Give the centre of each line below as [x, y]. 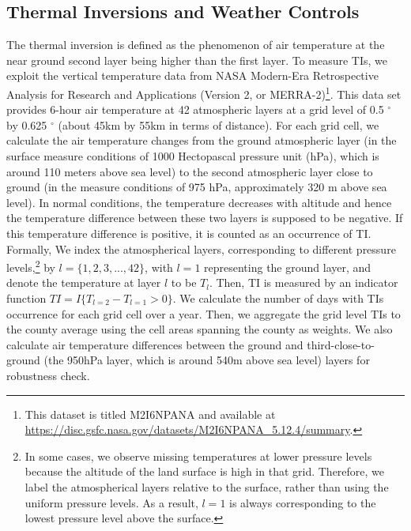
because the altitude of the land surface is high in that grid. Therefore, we [205, 471]
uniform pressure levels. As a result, [111, 502]
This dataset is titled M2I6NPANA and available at [150, 414]
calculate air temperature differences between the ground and [155, 344]
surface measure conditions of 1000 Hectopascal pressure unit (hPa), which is [193, 156]
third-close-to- [341, 344]
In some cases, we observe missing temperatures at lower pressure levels [198, 456]
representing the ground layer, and [288, 267]
